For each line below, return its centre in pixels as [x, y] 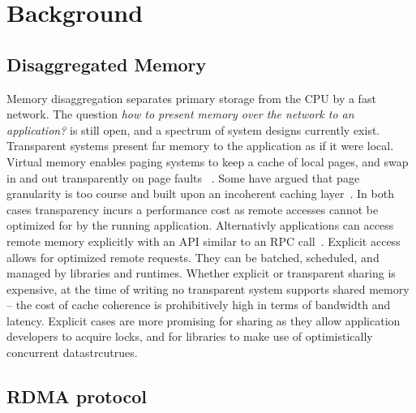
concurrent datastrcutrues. [72, 353]
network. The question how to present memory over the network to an [180, 114]
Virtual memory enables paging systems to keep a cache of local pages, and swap [208, 161]
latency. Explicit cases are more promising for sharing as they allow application [204, 320]
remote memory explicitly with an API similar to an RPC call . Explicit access [204, 241]
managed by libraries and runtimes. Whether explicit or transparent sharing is [201, 273]
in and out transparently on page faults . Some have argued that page [183, 177]
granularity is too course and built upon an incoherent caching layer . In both [200, 194]
